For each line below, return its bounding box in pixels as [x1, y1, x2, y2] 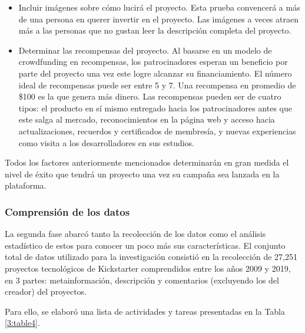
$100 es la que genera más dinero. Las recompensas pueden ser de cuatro [18, 90, 281, 103]
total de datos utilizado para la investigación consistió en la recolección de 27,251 [5, 250, 297, 263]
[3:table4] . [5, 316, 40, 329]
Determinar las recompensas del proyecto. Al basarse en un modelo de [18, 44, 272, 56]
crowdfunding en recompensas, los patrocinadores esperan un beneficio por [18, 55, 288, 68]
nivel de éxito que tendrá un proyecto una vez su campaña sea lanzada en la [5, 167, 280, 180]
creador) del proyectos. [5, 285, 87, 298]
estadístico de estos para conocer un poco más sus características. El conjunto [5, 239, 286, 251]
